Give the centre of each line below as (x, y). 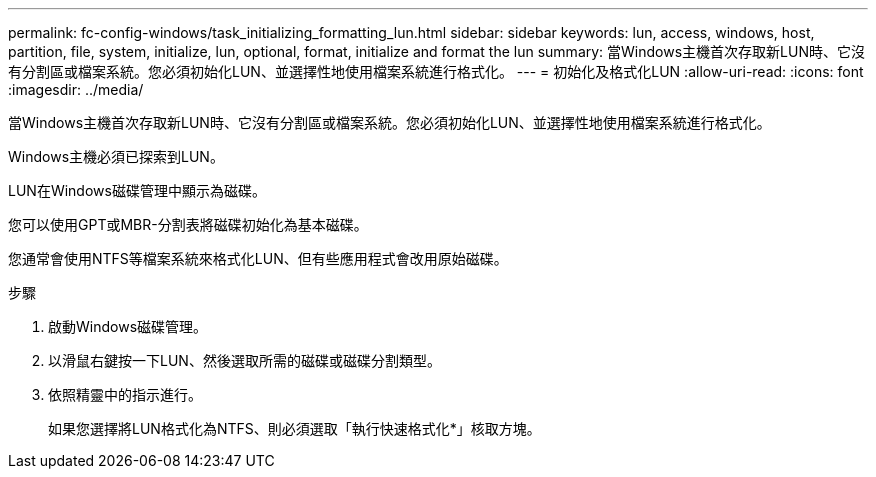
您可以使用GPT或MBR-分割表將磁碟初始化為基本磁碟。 (188, 224)
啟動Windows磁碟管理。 (128, 326)
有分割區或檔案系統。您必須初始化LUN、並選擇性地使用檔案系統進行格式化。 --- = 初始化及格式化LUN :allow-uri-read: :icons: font (436, 71)
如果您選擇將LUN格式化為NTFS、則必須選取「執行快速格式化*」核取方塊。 (294, 428)
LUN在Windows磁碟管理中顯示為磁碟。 (137, 190)
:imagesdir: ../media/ (76, 89)
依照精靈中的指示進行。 (125, 394)
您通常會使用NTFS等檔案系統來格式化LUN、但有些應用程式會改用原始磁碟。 (258, 258)
